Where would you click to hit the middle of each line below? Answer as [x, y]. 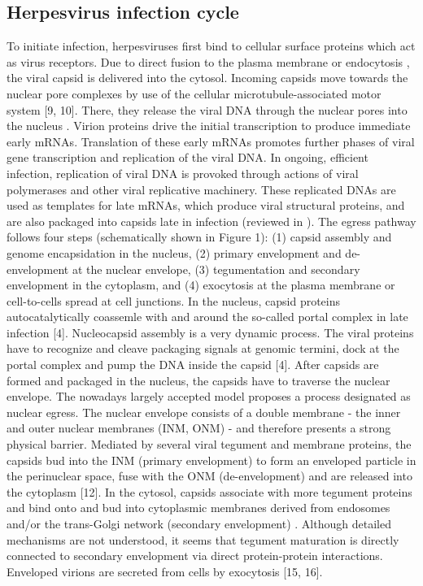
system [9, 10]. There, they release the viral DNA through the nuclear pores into [207, 109]
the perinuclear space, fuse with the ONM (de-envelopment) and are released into [209, 476]
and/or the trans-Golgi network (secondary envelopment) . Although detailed [199, 524]
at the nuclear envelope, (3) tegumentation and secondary [216, 269]
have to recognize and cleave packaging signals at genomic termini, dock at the [203, 348]
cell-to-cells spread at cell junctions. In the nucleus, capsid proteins [174, 300]
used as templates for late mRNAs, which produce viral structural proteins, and [206, 205]
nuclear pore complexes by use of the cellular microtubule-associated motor [194, 93]
